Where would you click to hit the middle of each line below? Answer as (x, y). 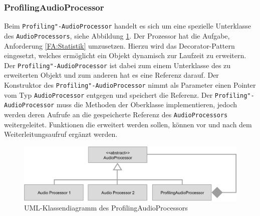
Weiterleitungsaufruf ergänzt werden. (61, 134)
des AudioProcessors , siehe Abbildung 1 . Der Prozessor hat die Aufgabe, (117, 35)
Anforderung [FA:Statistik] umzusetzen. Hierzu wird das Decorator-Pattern (119, 45)
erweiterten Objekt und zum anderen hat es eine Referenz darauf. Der (111, 75)
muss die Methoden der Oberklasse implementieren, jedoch (147, 104)
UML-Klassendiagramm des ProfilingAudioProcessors (106, 208)
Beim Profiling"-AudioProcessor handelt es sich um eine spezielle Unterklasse (127, 26)
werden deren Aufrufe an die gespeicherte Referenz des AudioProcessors (116, 114)
